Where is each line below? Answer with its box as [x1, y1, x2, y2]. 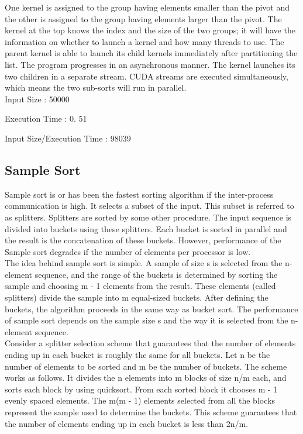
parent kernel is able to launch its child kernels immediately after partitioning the [5, 47, 298, 59]
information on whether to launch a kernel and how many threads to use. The [5, 35, 284, 47]
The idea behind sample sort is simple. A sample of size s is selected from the [5, 257, 283, 269]
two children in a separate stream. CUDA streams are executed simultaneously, [5, 70, 288, 82]
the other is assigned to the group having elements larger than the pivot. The [5, 12, 282, 25]
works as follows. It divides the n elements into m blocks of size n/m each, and [5, 371, 287, 384]
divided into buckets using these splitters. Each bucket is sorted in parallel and [5, 222, 287, 235]
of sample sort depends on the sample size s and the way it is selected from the [5, 314, 288, 326]
